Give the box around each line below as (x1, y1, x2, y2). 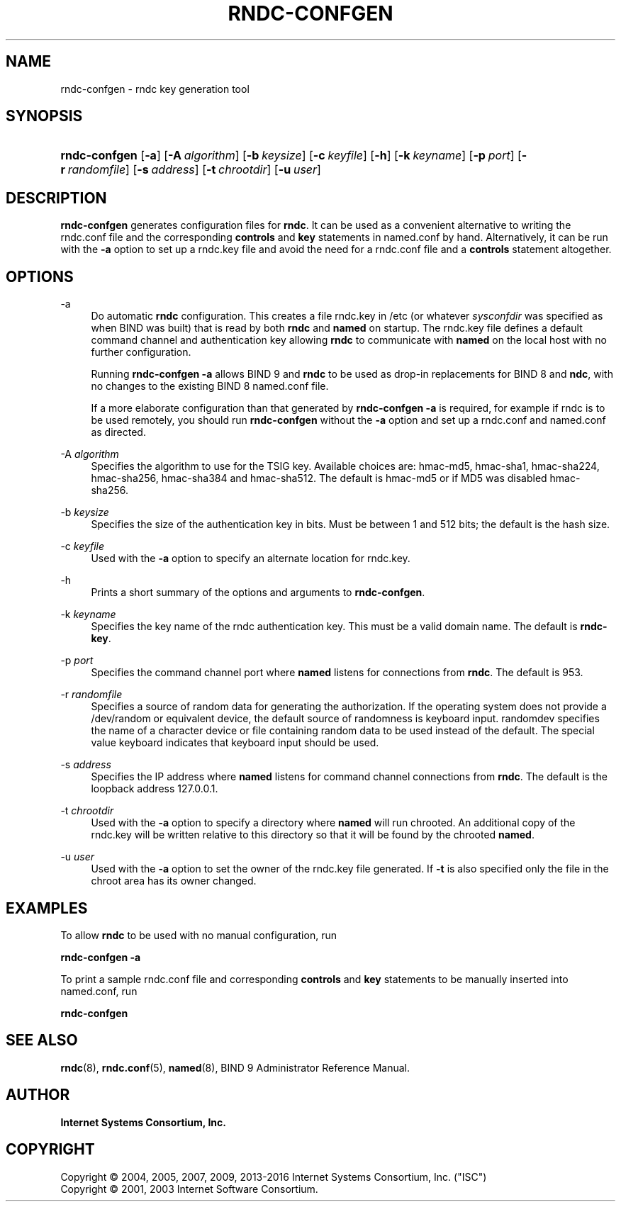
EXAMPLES (6, 899, 88, 917)
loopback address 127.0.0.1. (91, 782, 218, 795)
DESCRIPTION (6, 189, 107, 207)
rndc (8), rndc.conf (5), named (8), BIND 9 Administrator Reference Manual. (60, 1061, 410, 1074)
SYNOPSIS (6, 107, 83, 125)
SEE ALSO (6, 1031, 78, 1050)
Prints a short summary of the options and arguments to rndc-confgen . (91, 586, 425, 599)
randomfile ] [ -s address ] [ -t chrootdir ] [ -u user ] (67, 162, 321, 177)
